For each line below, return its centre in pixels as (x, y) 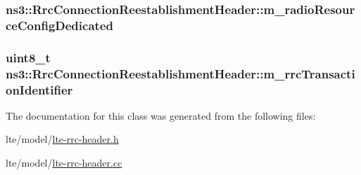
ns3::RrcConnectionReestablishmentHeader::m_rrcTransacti (180, 73)
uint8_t (28, 57)
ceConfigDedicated (59, 25)
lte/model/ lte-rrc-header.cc (64, 163)
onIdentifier (39, 89)
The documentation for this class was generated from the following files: (161, 115)
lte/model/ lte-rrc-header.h (62, 139)
